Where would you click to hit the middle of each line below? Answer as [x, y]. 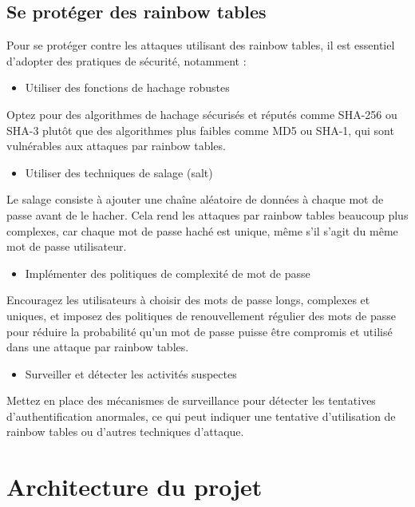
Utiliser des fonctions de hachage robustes [127, 87]
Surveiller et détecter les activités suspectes [131, 373]
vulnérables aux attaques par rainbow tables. [116, 146]
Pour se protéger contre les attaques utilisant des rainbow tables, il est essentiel [201, 45]
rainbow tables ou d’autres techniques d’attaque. [125, 432]
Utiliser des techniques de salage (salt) [119, 172]
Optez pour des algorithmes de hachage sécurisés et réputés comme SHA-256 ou [202, 114]
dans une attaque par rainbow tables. [98, 347]
